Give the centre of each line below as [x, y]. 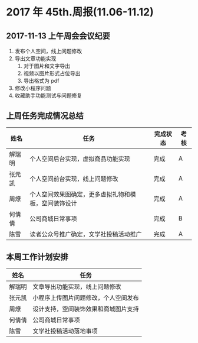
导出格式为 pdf [41, 81]
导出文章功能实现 [35, 59]
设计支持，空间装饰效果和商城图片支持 [86, 309]
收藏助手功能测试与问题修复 [48, 96]
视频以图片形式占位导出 [52, 73]
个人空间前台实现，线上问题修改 [74, 179]
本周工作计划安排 [37, 257]
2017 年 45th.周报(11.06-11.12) [80, 12]
